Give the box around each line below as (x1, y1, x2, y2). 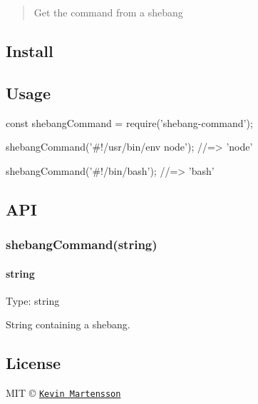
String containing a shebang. (6, 317, 130, 332)
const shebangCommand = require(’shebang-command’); (6, 115, 253, 130)
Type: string (6, 293, 60, 308)
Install (6, 39, 53, 61)
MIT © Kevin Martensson (6, 385, 121, 400)
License (6, 352, 61, 374)
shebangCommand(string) (6, 236, 158, 253)
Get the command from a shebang (33, 5, 183, 19)
